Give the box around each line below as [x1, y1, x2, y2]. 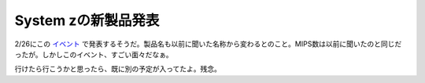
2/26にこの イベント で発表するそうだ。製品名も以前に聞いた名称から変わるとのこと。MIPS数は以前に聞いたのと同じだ [14, 39, 402, 49]
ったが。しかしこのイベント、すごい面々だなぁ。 [14, 49, 173, 59]
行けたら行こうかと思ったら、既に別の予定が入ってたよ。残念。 [14, 64, 222, 74]
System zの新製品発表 [14, 12, 160, 29]
